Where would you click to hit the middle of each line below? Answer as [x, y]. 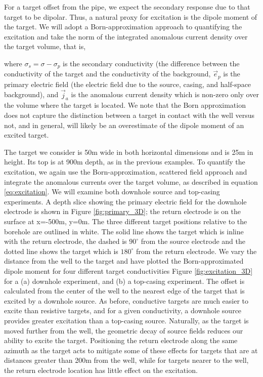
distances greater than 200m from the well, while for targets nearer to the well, [126, 360]
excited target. [27, 135]
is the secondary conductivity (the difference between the [151, 63]
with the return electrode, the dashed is [65, 241]
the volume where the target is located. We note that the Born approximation [125, 105]
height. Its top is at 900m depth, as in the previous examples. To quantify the [125, 162]
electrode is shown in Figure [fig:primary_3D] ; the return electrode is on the [122, 211]
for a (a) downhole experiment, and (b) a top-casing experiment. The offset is [124, 281]
